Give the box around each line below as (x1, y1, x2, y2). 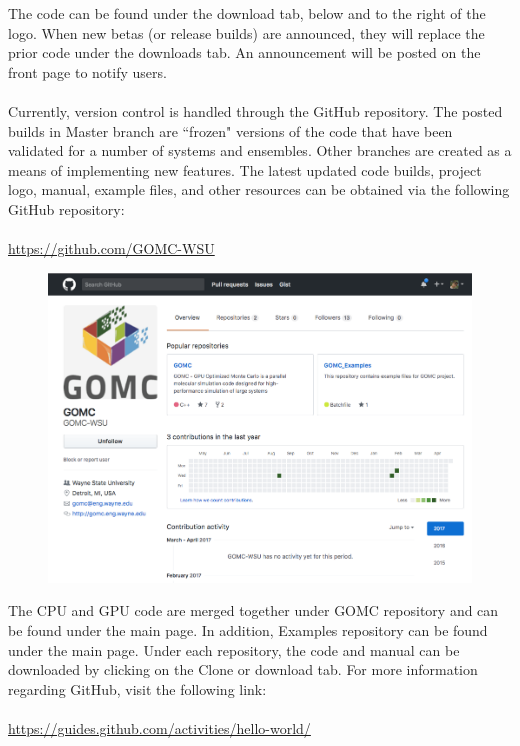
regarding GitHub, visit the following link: (8, 678, 267, 699)
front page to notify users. (8, 61, 167, 82)
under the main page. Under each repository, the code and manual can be (8, 639, 460, 660)
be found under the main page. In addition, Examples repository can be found (8, 619, 488, 640)
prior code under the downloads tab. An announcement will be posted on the (8, 42, 481, 63)
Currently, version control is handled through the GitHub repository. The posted (8, 100, 503, 121)
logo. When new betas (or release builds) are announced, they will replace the (8, 22, 485, 43)
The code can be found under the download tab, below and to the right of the (8, 3, 486, 23)
